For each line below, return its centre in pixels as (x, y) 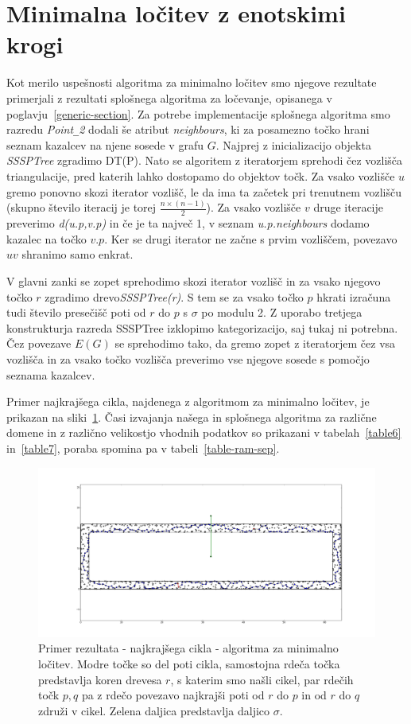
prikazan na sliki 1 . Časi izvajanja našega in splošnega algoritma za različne (192, 416)
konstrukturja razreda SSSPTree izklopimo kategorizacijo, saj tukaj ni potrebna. (202, 327)
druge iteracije (349, 207)
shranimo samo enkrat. (78, 254)
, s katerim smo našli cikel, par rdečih (262, 679)
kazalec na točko (47, 238)
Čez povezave (39, 343)
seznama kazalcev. (51, 374)
